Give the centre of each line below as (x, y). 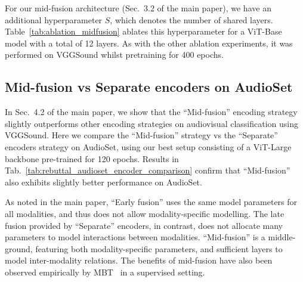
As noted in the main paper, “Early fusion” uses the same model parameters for (151, 202)
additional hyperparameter (54, 19)
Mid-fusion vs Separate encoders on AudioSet (149, 87)
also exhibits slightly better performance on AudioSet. (103, 182)
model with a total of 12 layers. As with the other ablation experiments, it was (149, 43)
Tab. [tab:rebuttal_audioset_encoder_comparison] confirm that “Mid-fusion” (148, 170)
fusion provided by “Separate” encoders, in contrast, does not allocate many (144, 225)
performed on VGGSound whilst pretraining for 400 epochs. (114, 55)
